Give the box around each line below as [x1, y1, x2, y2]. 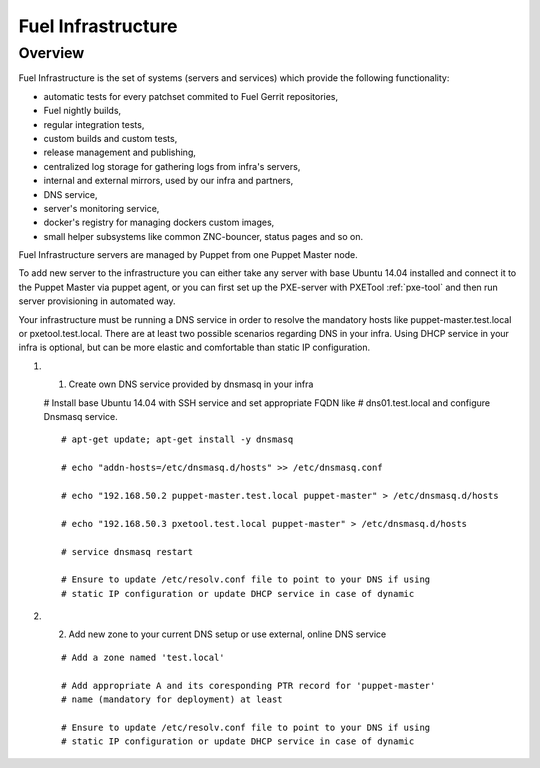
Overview [18, 44, 85, 62]
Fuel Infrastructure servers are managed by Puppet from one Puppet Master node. [18, 249, 359, 261]
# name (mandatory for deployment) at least [61, 694, 284, 705]
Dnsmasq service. [43, 410, 119, 422]
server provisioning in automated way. [18, 295, 176, 307]
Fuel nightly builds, [43, 105, 122, 117]
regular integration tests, [43, 118, 145, 130]
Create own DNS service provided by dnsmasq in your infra [68, 378, 314, 390]
